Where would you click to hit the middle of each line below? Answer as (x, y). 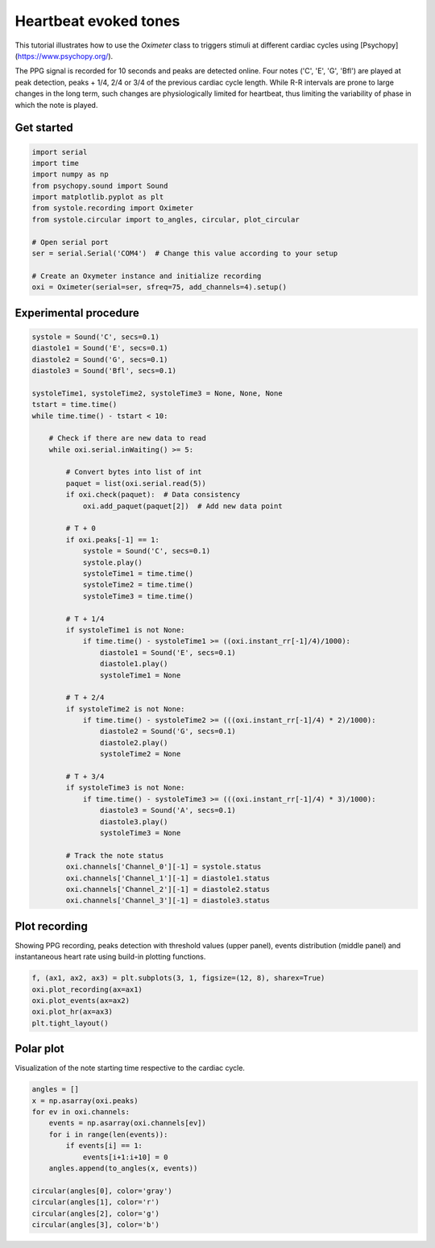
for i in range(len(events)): (108, 1134)
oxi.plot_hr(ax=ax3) (72, 1012)
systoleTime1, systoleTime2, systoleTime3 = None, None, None (157, 393)
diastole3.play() (134, 821)
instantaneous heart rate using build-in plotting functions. (110, 957)
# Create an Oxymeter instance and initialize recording (147, 276)
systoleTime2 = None (140, 754)
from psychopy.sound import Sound (100, 186)
